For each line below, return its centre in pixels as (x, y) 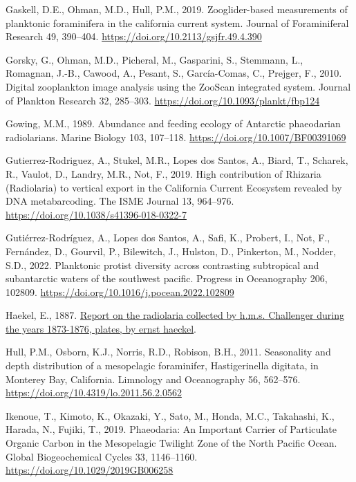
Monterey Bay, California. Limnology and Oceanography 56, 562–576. (153, 379)
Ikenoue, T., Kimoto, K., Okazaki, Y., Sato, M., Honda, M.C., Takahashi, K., (170, 415)
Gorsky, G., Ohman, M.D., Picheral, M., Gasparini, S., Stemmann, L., (154, 59)
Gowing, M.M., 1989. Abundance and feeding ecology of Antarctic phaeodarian (173, 123)
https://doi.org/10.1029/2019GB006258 (90, 470)
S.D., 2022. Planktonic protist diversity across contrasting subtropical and (162, 265)
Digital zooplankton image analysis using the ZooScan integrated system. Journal (178, 86)
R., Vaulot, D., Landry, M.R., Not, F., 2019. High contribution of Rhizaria (163, 173)
